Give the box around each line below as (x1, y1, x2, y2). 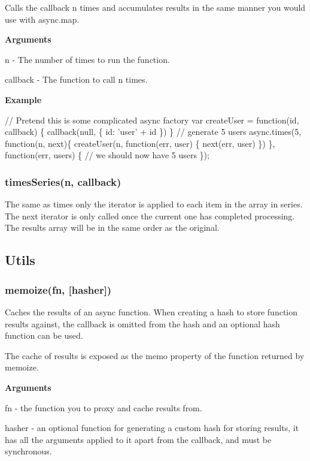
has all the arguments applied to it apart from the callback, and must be (5, 433, 272, 445)
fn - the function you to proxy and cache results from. (5, 401, 202, 414)
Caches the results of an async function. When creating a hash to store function (5, 305, 298, 318)
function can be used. (5, 329, 83, 342)
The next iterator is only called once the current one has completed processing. (5, 209, 295, 222)
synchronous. (5, 445, 52, 457)
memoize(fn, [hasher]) (5, 282, 112, 297)
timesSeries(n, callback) (5, 174, 121, 189)
